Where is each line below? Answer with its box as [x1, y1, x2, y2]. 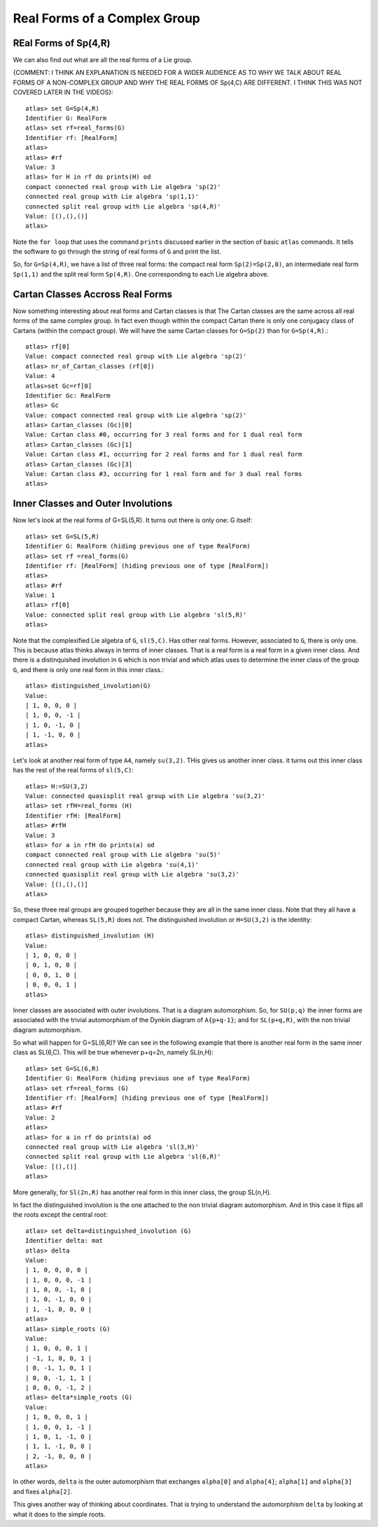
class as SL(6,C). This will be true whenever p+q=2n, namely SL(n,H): [13, 1048, 213, 1057]
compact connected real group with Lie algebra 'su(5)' [25, 851, 221, 859]
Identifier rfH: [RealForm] [25, 811, 122, 819]
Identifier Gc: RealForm [25, 391, 111, 399]
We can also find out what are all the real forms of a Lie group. [13, 56, 192, 64]
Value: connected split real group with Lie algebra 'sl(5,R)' [25, 611, 247, 619]
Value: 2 [25, 1113, 55, 1122]
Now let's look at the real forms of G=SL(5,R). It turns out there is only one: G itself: [13, 516, 253, 524]
